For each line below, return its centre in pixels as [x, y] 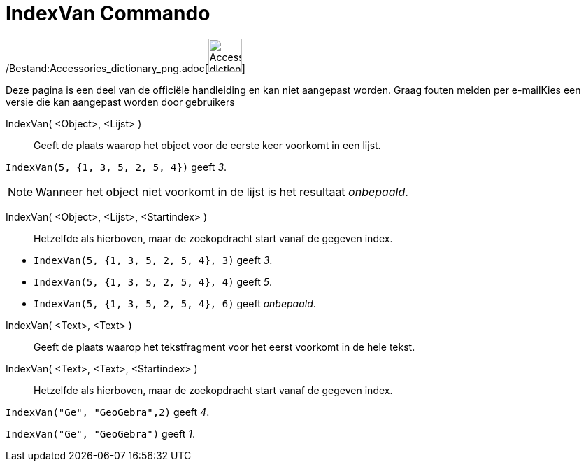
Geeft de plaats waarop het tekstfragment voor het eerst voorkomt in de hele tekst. [224, 347]
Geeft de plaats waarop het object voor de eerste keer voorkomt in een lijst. [207, 145]
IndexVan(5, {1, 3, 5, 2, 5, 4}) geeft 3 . [116, 167]
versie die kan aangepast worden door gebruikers [120, 102]
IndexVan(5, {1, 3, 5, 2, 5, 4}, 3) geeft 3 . [153, 260]
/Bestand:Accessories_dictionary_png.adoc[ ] [126, 68]
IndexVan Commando [108, 13]
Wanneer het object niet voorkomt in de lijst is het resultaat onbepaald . [222, 191]
